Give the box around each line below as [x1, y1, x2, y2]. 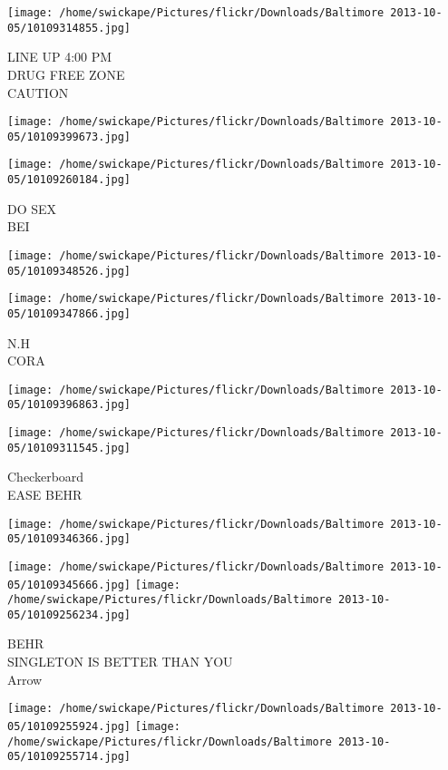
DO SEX [7, 199, 57, 218]
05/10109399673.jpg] [7, 130, 131, 143]
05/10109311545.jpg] [7, 441, 131, 454]
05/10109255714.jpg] [7, 750, 131, 764]
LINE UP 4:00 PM [7, 47, 112, 66]
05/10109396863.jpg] [7, 398, 131, 412]
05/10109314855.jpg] [7, 21, 131, 34]
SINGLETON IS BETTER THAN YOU [7, 652, 233, 671]
